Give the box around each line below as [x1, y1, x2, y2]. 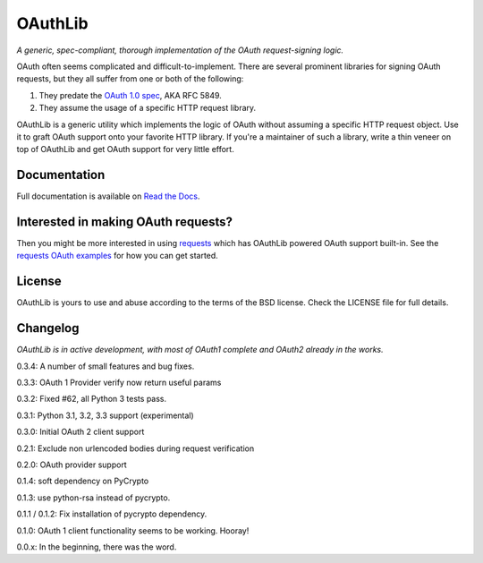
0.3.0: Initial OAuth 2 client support [16, 426, 145, 438]
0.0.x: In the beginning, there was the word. [16, 542, 177, 552]
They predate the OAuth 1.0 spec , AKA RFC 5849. [38, 90, 223, 100]
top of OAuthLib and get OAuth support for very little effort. [16, 144, 234, 155]
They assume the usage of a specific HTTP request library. [38, 103, 257, 114]
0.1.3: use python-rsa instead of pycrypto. [16, 492, 171, 503]
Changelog [16, 320, 80, 336]
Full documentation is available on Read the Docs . [16, 191, 200, 201]
